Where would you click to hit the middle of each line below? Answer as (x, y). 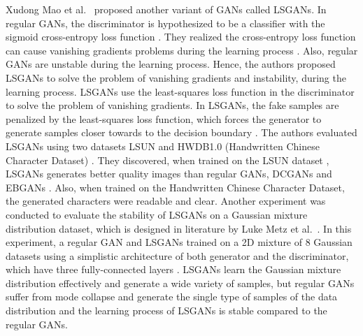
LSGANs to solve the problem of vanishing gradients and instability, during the (176, 77)
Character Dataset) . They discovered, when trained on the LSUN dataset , (168, 160)
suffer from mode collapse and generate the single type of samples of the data (172, 297)
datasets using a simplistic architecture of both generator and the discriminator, (177, 255)
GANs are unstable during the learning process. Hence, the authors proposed (171, 64)
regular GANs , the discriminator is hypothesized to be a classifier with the (165, 23)
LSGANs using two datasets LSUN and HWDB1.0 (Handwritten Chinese (163, 146)
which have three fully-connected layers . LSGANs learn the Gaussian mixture (173, 269)
